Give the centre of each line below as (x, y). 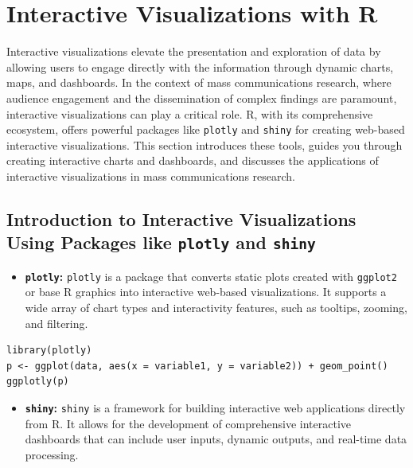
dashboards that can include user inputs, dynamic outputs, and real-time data (216, 439)
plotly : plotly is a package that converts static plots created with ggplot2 (211, 276)
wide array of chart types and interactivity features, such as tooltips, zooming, (216, 307)
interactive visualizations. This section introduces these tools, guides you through (205, 144)
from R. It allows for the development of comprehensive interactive (188, 423)
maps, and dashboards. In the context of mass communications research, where (199, 82)
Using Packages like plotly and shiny (161, 242)
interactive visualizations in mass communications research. (151, 175)
